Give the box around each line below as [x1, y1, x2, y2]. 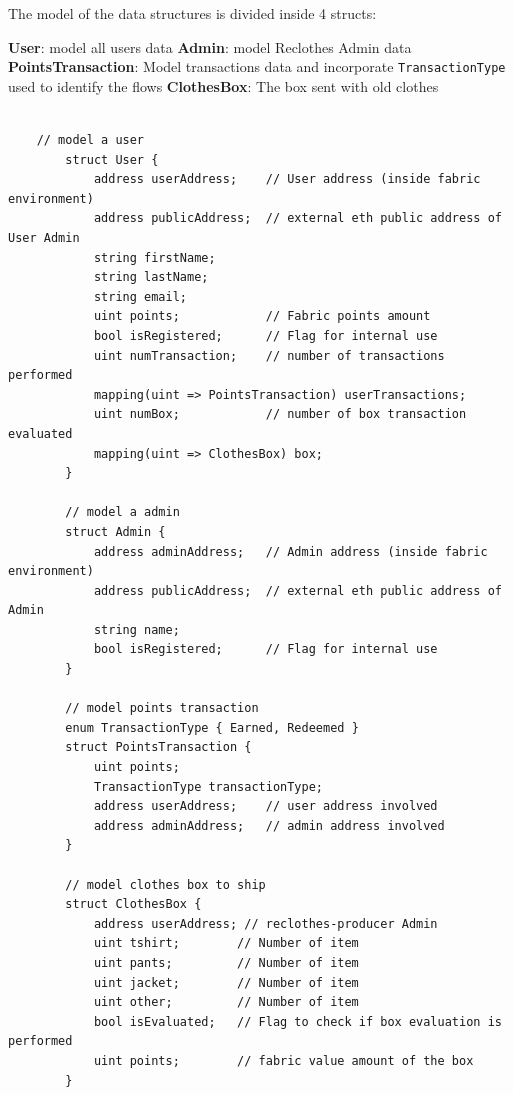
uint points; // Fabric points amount [93, 309, 431, 324]
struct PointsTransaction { [65, 740, 252, 755]
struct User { [65, 152, 159, 167]
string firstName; [93, 250, 216, 265]
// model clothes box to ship [65, 877, 266, 892]
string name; [93, 622, 180, 637]
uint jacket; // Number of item [93, 975, 359, 990]
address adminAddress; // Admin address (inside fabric [93, 544, 488, 559]
